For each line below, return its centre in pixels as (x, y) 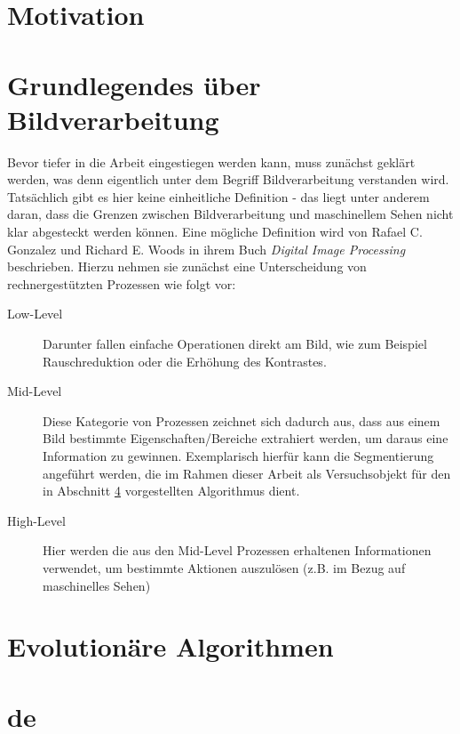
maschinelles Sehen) (97, 585)
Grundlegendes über (134, 84)
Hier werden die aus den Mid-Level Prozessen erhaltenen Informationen (237, 550)
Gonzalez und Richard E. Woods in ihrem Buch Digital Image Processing (206, 249)
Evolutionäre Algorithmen (171, 646)
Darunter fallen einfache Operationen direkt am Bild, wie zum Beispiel (235, 344)
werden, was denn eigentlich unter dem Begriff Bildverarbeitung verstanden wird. (228, 179)
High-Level (36, 520)
